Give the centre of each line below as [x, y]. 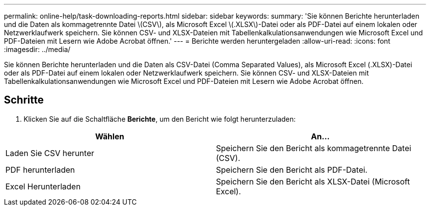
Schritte [24, 100]
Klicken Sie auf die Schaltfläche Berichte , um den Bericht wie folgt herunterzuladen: [160, 119]
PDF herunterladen [40, 170]
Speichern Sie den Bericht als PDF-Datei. [292, 170]
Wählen [110, 136]
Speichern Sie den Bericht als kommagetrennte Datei [314, 148]
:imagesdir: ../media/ [37, 49]
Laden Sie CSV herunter [50, 153]
